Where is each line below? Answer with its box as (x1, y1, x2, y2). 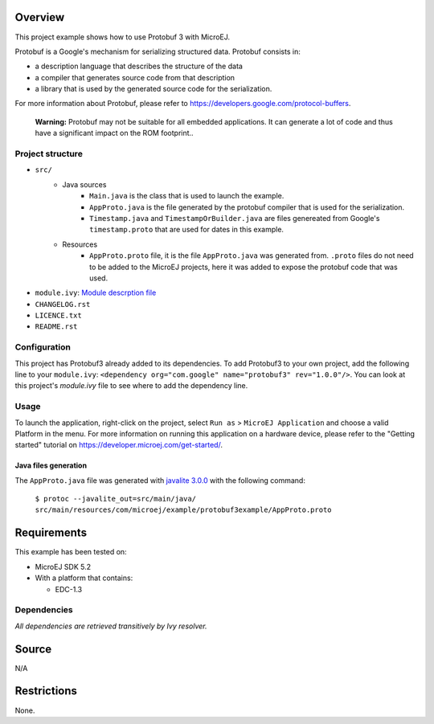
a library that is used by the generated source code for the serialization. (35, 84, 272, 94)
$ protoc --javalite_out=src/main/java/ (35, 494, 197, 504)
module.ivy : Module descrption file (35, 288, 157, 297)
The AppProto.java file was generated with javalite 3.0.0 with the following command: (14, 475, 305, 485)
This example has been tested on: (14, 547, 128, 557)
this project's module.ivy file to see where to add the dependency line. (14, 381, 248, 391)
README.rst (35, 322, 78, 331)
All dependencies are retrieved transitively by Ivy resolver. (14, 621, 207, 631)
